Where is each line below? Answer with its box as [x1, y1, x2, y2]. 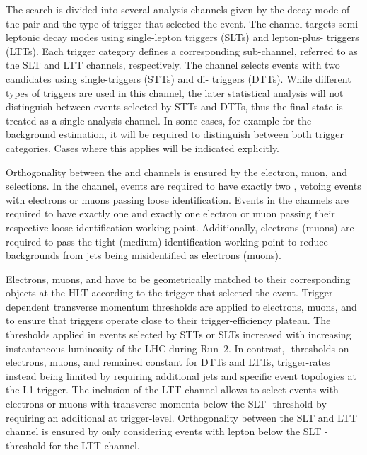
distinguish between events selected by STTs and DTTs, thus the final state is [6, 99, 343, 114]
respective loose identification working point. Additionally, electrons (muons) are [6, 219, 354, 234]
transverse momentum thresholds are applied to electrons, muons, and [53, 299, 357, 313]
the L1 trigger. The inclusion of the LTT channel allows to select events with [6, 382, 339, 397]
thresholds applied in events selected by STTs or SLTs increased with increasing [6, 327, 351, 342]
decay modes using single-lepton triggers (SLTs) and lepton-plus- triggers [42, 30, 359, 45]
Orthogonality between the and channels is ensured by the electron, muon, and [6, 164, 347, 179]
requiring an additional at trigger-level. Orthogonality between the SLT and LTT [6, 410, 357, 425]
